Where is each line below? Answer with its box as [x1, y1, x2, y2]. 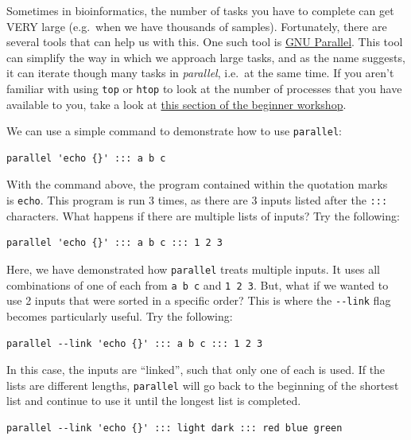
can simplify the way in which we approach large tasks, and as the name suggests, [6, 49, 405, 65]
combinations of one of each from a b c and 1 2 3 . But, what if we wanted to [6, 276, 389, 293]
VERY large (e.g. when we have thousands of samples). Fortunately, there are [6, 18, 387, 34]
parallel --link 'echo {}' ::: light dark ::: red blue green [6, 422, 343, 434]
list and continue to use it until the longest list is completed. [6, 392, 301, 409]
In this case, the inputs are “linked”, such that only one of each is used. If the [6, 361, 386, 378]
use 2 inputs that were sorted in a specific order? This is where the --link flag [6, 292, 391, 309]
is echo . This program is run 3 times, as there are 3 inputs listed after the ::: [6, 192, 388, 208]
